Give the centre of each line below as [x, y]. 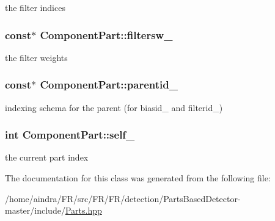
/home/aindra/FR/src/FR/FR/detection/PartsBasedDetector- [123, 198]
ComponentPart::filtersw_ [106, 34]
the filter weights [36, 57]
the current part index [47, 157]
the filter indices [35, 7]
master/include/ [35, 210]
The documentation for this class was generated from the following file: [138, 178]
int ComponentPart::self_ [70, 135]
